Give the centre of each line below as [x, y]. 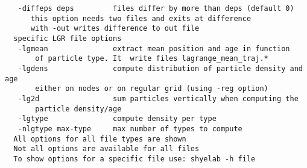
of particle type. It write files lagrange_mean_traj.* [152, 59]
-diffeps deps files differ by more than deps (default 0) [156, 8]
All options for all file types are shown [100, 139]
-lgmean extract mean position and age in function [154, 48]
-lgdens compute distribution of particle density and [160, 68]
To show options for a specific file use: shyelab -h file [135, 159]
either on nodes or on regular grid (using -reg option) [152, 89]
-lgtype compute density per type [117, 119]
